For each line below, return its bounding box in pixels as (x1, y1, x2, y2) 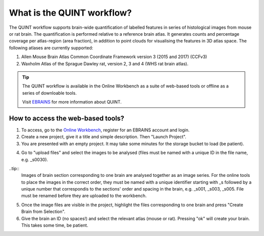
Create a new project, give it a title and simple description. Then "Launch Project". (21, 134, 187, 140)
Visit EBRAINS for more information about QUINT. (22, 99, 122, 105)
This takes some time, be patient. (21, 222, 88, 228)
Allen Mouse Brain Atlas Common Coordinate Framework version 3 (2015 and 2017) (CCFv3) (21, 54, 207, 60)
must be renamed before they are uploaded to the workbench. (21, 193, 147, 199)
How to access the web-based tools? (9, 114, 125, 122)
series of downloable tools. (22, 90, 77, 96)
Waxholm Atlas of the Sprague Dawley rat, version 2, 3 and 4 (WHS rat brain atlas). (21, 61, 189, 66)
